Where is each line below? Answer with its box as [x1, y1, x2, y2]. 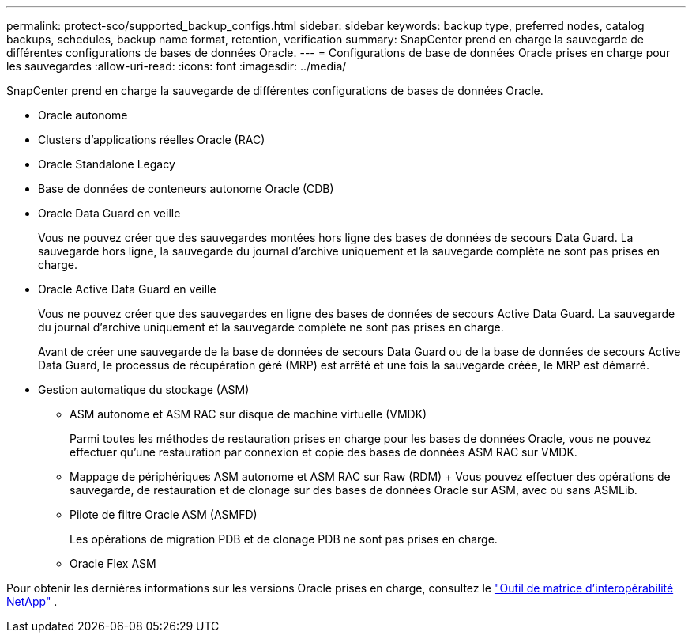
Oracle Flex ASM [70, 557, 156, 570]
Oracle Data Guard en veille [38, 206, 181, 220]
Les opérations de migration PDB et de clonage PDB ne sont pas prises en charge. [70, 532, 498, 546]
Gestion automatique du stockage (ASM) [38, 383, 250, 396]
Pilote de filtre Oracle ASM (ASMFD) [70, 508, 258, 521]
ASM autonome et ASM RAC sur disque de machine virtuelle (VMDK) [70, 407, 427, 421]
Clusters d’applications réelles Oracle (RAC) [38, 133, 265, 146]
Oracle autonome [38, 108, 128, 122]
